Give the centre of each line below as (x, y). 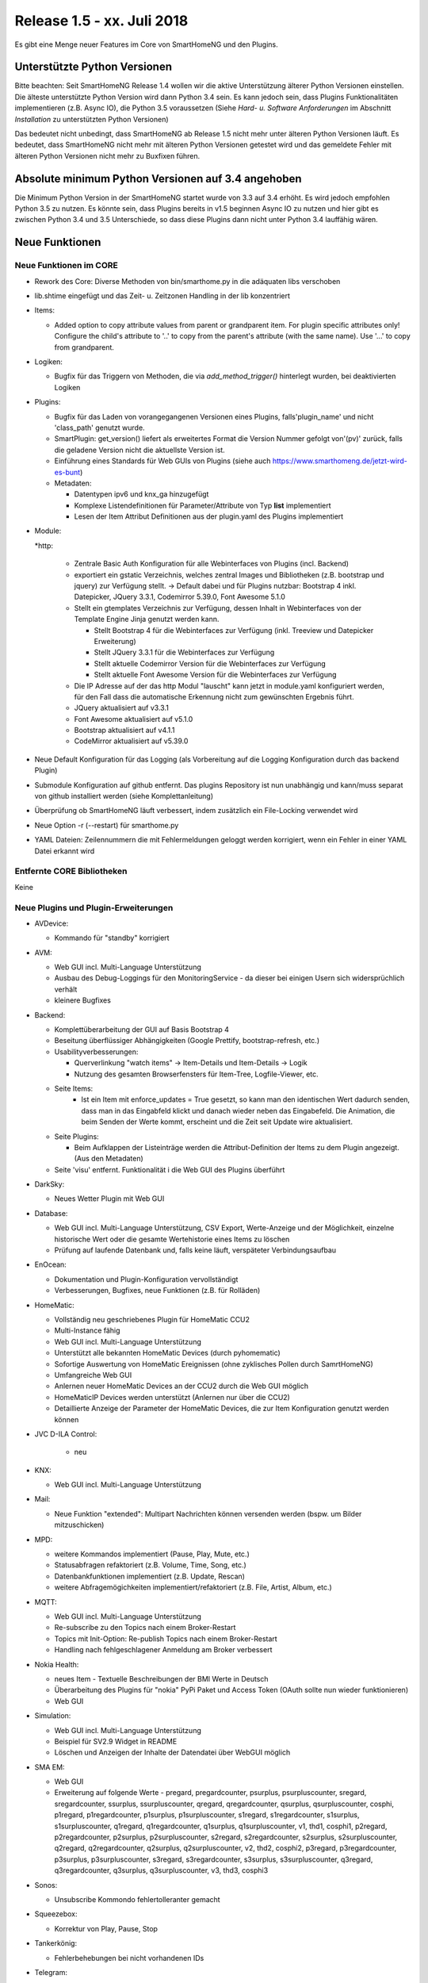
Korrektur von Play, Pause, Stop (106, 1928)
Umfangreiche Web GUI (93, 1375)
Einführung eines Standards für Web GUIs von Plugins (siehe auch (162, 461)
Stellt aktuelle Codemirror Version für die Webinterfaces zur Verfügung (210, 663)
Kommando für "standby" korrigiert (112, 938)
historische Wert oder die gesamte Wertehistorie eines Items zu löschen (172, 1239)
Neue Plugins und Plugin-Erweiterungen (94, 907)
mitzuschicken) (79, 1525)
